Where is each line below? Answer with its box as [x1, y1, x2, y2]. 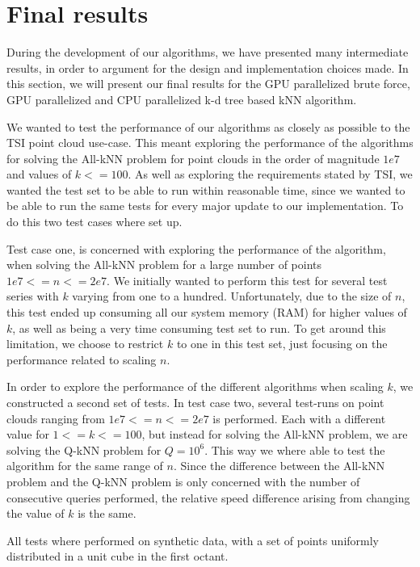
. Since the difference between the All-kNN [173, 457, 385, 474]
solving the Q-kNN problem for [6, 441, 162, 458]
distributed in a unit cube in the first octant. [6, 548, 229, 565]
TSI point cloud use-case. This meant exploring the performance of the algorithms [6, 134, 414, 151]
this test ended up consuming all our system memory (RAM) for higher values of [6, 304, 407, 321]
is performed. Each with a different [212, 409, 386, 426]
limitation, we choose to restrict [6, 335, 164, 352]
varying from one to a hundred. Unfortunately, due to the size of [72, 288, 392, 304]
